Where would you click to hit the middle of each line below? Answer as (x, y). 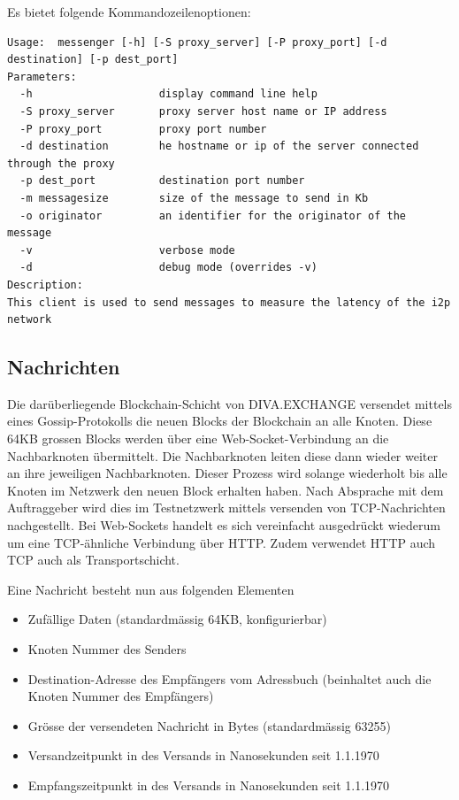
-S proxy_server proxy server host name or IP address (203, 111)
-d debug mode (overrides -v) (168, 268)
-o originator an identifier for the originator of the (213, 215)
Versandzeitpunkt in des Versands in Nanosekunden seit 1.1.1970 (203, 755)
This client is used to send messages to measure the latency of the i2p (229, 302)
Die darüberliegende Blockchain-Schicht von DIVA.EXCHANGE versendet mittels (230, 403)
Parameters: (42, 77)
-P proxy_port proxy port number (143, 129)
